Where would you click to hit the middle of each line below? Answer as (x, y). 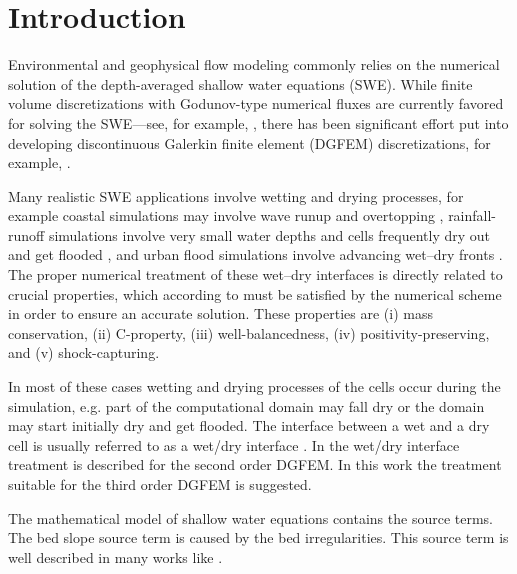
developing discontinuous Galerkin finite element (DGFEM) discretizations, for (249, 142)
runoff (26, 234)
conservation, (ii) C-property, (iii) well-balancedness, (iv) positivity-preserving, (249, 332)
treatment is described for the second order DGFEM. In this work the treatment (255, 464)
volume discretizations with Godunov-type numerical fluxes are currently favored (256, 103)
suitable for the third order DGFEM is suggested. (160, 484)
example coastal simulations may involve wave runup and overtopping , (226, 215)
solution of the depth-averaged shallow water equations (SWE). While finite (240, 83)
